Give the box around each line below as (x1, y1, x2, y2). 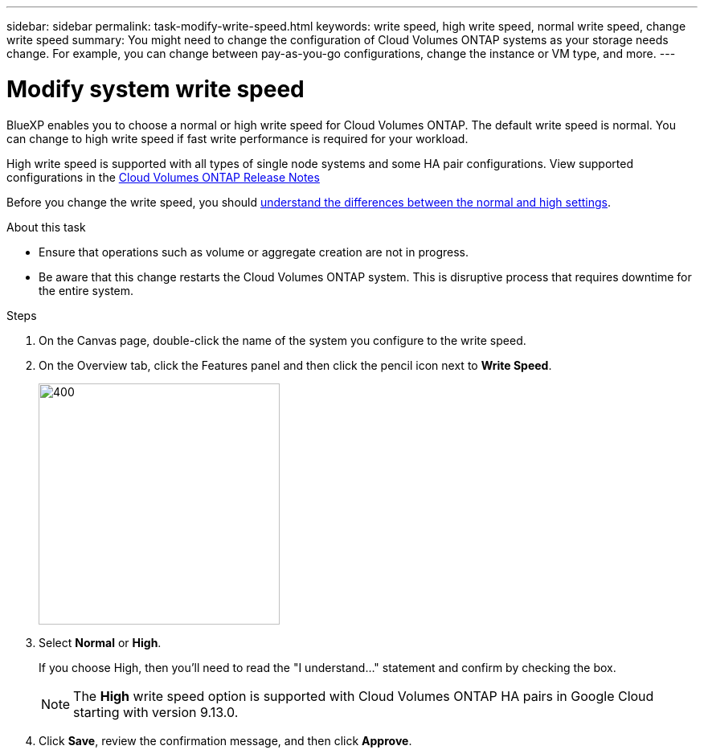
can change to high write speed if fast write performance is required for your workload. (6, 131, 469, 145)
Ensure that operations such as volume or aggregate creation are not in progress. (39, 244, 469, 259)
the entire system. (39, 283, 134, 297)
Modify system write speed (6, 75, 305, 103)
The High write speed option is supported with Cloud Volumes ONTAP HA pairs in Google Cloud (73, 687, 654, 704)
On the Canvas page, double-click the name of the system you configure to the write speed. (39, 333, 526, 347)
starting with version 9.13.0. (73, 703, 239, 720)
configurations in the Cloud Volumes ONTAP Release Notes (6, 170, 320, 184)
